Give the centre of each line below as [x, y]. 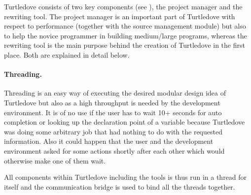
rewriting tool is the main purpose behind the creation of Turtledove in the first [125, 45]
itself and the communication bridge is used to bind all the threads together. [120, 186]
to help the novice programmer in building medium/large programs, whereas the [125, 35]
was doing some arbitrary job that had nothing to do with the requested [113, 131]
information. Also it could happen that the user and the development [109, 141]
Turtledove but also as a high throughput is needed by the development [112, 102]
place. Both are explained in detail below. [67, 54]
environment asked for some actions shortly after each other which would [114, 150]
